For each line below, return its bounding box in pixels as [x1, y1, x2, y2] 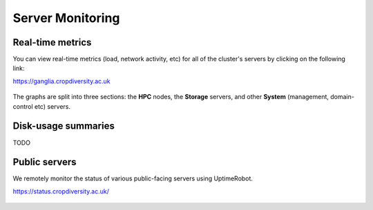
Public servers [12, 156, 77, 168]
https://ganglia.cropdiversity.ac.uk [12, 76, 111, 85]
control [12, 102, 34, 110]
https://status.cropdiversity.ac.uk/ [12, 187, 110, 196]
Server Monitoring [12, 10, 120, 25]
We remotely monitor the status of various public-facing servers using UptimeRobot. [12, 174, 254, 182]
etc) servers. [35, 102, 70, 110]
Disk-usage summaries [12, 120, 115, 132]
